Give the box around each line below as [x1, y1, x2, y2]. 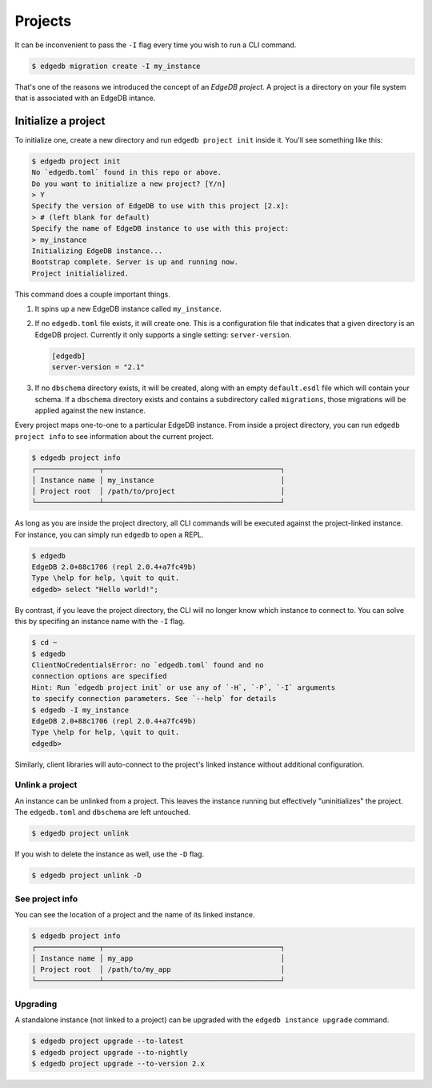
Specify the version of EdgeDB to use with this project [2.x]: [31, 201, 290, 211]
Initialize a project [14, 114, 106, 127]
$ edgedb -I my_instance [31, 705, 130, 715]
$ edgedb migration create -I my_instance [31, 61, 201, 71]
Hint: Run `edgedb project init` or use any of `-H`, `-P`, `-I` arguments [31, 683, 336, 692]
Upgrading [14, 998, 58, 1009]
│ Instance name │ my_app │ [31, 953, 286, 963]
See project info [14, 893, 78, 905]
